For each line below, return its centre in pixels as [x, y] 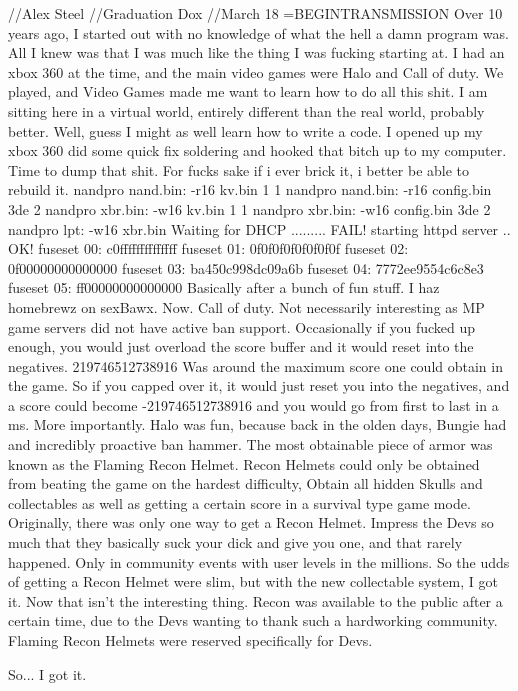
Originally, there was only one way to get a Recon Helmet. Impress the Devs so [251, 522]
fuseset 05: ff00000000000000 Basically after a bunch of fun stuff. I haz [224, 287]
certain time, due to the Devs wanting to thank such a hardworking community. [253, 620]
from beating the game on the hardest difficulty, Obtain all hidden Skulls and [245, 483]
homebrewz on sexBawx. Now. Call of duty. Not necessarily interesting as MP [246, 306]
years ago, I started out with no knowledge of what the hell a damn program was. [258, 32]
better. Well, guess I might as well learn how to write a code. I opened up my [245, 130]
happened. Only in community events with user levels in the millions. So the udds [259, 561]
